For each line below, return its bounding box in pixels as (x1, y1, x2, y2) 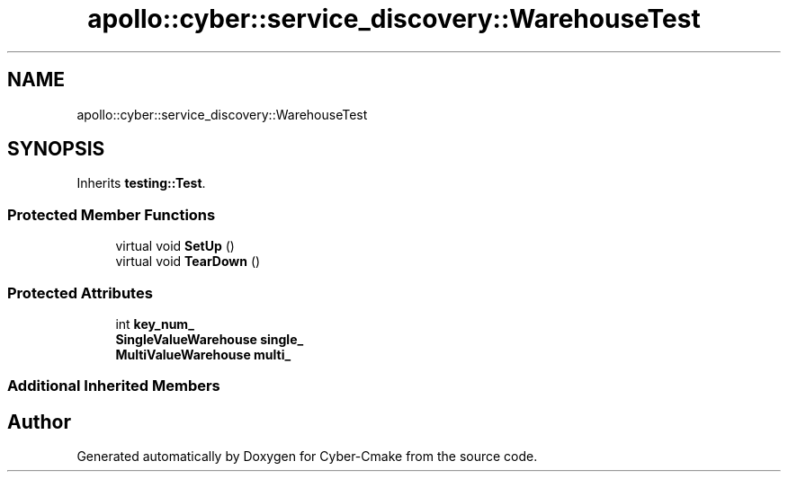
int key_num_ (115, 315, 194, 332)
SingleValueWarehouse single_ (115, 331, 304, 347)
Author (7, 410, 71, 433)
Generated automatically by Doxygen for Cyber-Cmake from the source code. (76, 448, 538, 465)
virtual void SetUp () (115, 238, 235, 254)
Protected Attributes (7, 283, 153, 302)
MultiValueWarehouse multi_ (115, 346, 291, 362)
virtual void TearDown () (115, 253, 261, 270)
